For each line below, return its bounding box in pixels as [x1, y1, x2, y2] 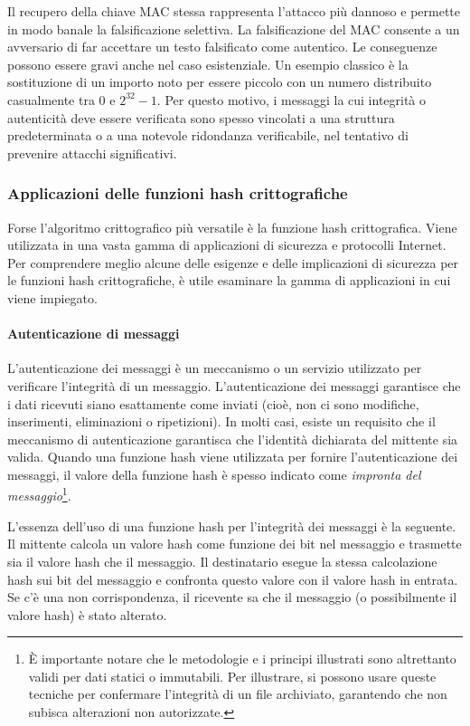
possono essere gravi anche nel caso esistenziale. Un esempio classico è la [7, 54, 409, 73]
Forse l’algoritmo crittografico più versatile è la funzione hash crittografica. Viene [7, 217, 457, 236]
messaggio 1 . [7, 483, 71, 505]
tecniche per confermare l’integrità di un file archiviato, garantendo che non [28, 684, 447, 703]
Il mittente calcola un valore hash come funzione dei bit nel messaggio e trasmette [7, 534, 462, 553]
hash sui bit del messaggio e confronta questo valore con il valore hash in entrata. [7, 569, 458, 588]
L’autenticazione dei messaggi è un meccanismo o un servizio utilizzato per [7, 358, 422, 377]
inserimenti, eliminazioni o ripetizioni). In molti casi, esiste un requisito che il [7, 412, 436, 431]
